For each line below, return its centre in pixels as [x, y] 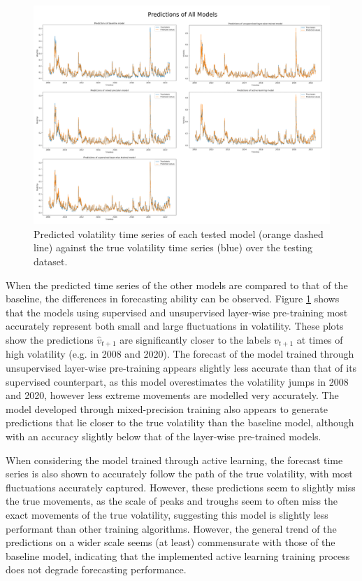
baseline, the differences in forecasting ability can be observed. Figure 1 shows [173, 299]
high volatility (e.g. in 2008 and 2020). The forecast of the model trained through [180, 354]
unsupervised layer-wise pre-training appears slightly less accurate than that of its [181, 367]
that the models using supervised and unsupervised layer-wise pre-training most [177, 312]
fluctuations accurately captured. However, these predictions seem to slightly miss [181, 487]
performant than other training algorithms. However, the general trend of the [171, 528]
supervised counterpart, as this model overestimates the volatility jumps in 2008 [177, 381]
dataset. [51, 261]
